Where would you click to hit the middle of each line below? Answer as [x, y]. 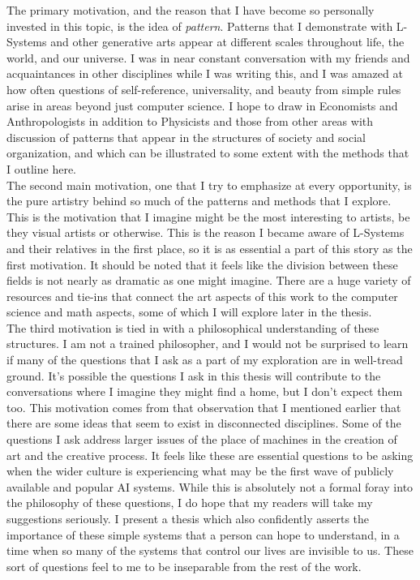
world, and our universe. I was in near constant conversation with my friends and [208, 57]
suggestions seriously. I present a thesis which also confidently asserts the [188, 518]
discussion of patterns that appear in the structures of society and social [186, 137]
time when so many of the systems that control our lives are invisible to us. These [210, 550]
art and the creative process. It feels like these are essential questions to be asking [210, 455]
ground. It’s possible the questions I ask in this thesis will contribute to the [194, 375]
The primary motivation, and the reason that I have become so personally [191, 10]
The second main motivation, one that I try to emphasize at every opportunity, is [209, 185]
